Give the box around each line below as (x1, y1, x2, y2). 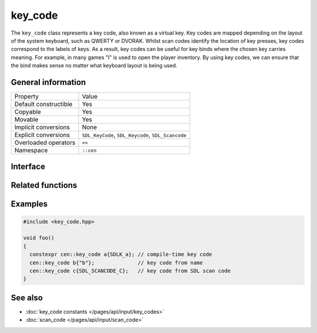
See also (11, 293, 43, 303)
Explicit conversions (14, 131, 70, 139)
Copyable (14, 108, 41, 116)
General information (11, 77, 86, 87)
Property (14, 93, 39, 101)
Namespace (14, 147, 48, 155)
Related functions (11, 181, 77, 191)
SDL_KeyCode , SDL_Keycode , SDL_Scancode (82, 131, 187, 139)
